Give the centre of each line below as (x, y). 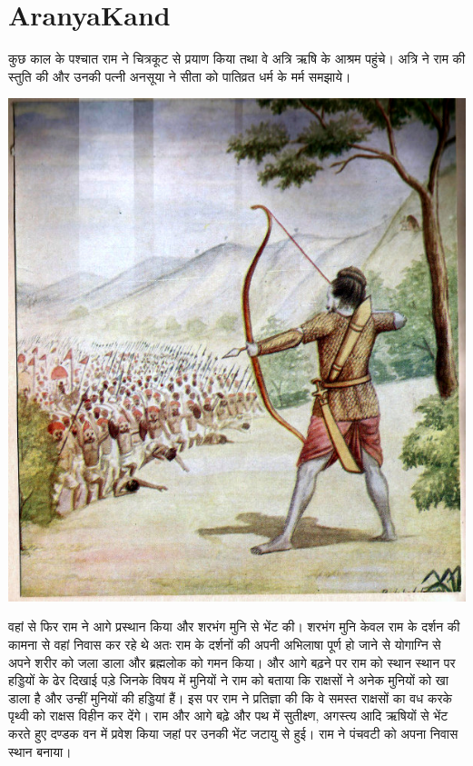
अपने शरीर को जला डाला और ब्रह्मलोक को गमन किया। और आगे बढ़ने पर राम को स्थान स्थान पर (232, 662)
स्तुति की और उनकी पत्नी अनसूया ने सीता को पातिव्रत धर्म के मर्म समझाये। (180, 76)
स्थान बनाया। (40, 751)
